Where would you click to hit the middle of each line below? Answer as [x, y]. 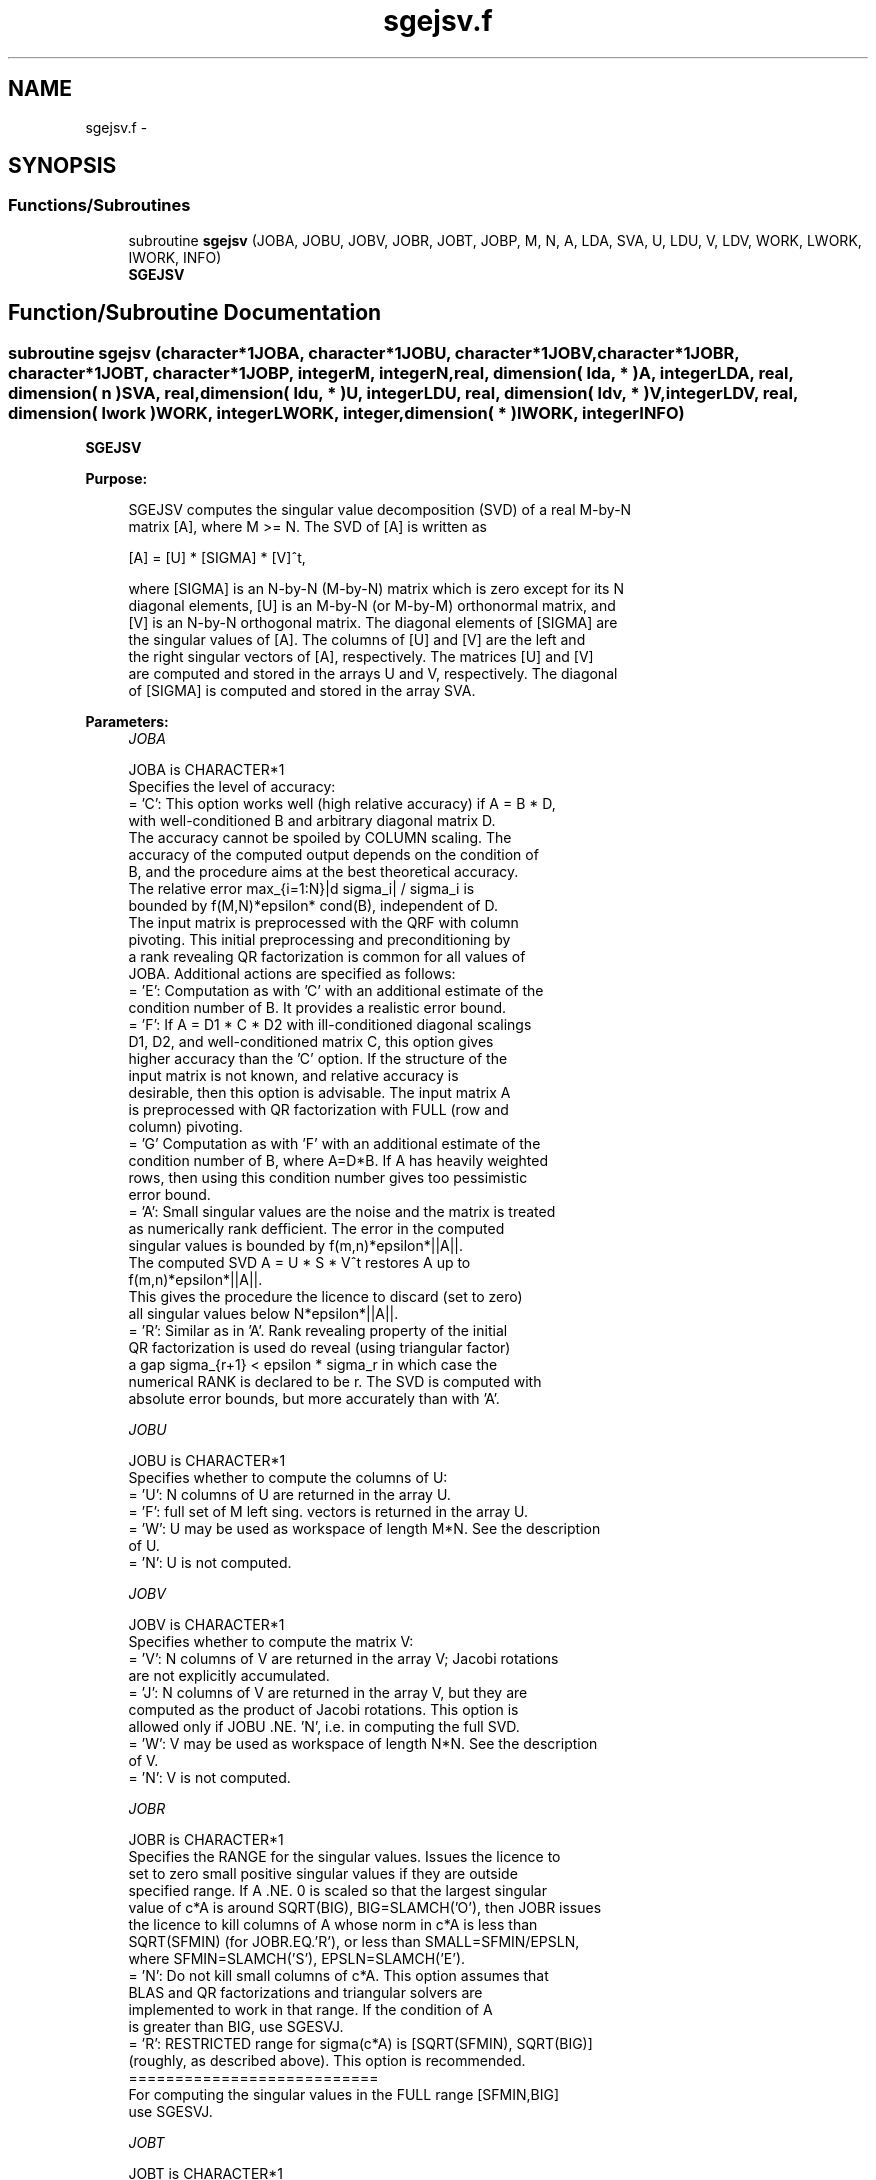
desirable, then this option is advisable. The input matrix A [319, 1093]
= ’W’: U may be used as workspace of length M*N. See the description [364, 1529]
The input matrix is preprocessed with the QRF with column [323, 923]
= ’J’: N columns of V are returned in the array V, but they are [328, 1693]
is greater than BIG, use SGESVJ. [236, 2027]
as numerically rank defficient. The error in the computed [316, 1229]
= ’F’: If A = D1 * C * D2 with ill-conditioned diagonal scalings [330, 1025]
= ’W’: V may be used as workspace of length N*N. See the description [363, 1744]
